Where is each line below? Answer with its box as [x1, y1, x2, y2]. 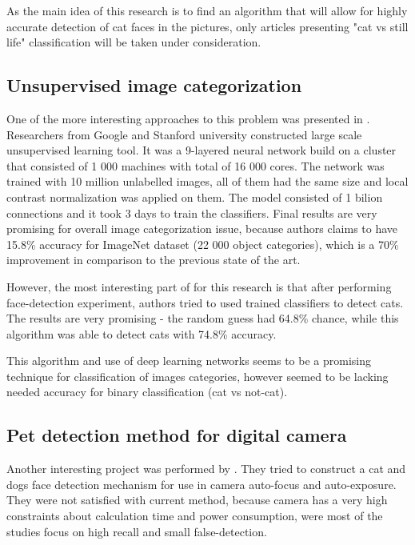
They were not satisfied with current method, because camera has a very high [6, 491, 388, 508]
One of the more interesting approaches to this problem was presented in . [6, 110, 370, 126]
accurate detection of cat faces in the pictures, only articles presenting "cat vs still [6, 18, 409, 34]
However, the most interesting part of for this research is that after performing [6, 278, 392, 295]
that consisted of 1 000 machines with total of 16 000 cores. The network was [6, 157, 385, 174]
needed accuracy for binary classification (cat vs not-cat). [6, 383, 288, 400]
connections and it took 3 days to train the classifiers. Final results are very [6, 204, 377, 221]
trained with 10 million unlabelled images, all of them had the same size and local [6, 173, 409, 190]
